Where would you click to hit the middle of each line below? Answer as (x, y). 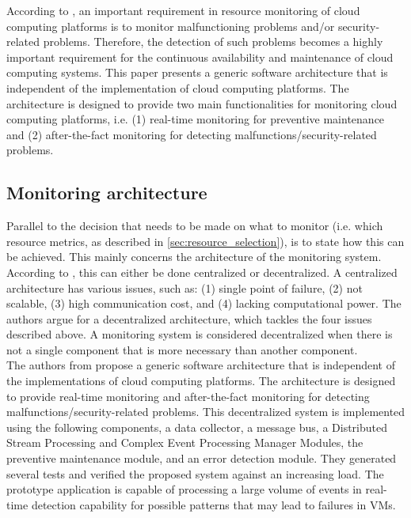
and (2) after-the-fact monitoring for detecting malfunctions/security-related (192, 134)
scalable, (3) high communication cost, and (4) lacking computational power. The (204, 303)
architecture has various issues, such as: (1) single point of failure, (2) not (185, 287)
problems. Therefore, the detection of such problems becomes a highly (213, 42)
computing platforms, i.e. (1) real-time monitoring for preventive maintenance (196, 119)
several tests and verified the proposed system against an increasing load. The (195, 473)
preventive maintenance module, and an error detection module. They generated (202, 458)
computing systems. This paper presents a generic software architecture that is (197, 72)
